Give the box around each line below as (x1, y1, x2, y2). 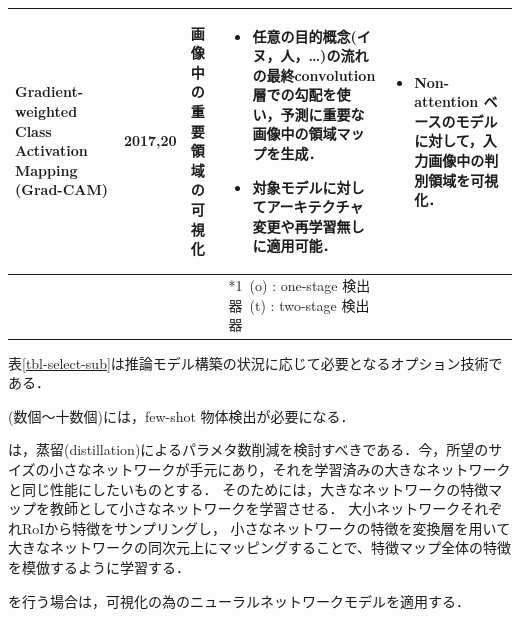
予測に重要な (280, 103, 365, 124)
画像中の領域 (252, 123, 337, 144)
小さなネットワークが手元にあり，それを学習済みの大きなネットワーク (49, 458, 511, 479)
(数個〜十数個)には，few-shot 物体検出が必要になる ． (8, 405, 355, 426)
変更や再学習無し (252, 215, 365, 236)
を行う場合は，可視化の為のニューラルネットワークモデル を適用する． (8, 590, 470, 611)
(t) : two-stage (249, 294, 337, 315)
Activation (15, 140, 88, 161)
